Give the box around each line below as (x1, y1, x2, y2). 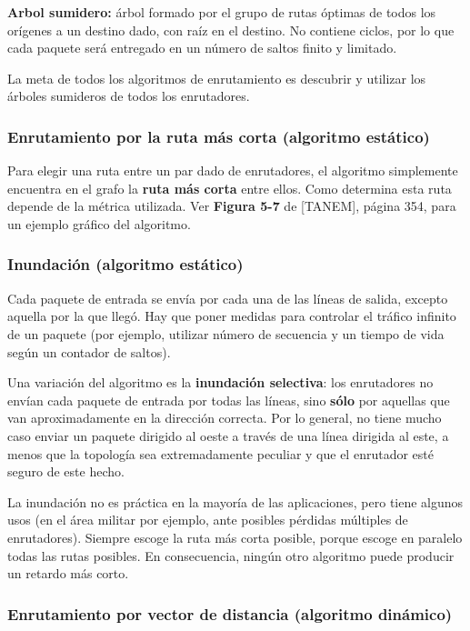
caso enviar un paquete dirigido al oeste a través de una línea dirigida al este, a (7, 426, 449, 445)
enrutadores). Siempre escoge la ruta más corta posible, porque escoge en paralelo (7, 527, 463, 546)
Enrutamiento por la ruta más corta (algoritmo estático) (7, 125, 430, 147)
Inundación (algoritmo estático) (7, 253, 244, 275)
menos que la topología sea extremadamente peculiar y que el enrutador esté (7, 444, 434, 463)
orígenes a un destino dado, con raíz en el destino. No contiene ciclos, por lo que (7, 20, 455, 39)
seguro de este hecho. (7, 462, 125, 481)
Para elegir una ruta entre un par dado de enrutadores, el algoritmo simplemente (7, 161, 458, 180)
